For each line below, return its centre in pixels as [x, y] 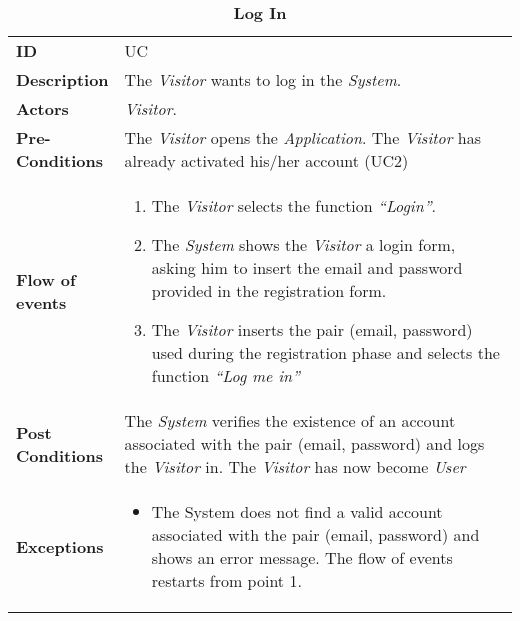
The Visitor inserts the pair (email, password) [312, 329]
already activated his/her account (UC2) [266, 160]
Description [62, 79]
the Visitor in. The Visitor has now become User [295, 466]
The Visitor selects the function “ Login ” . [294, 205]
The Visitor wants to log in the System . [263, 79]
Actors [42, 108]
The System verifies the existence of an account [290, 420]
